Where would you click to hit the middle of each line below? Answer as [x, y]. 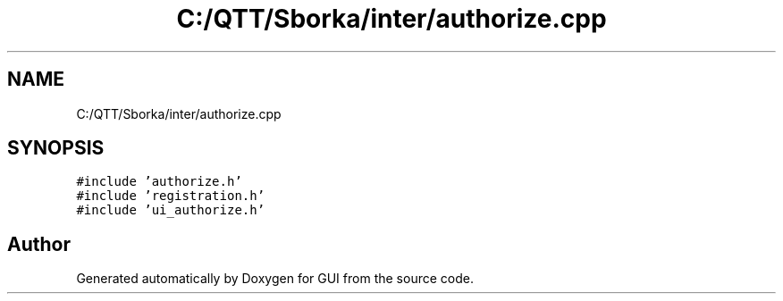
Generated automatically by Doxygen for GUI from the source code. [275, 279]
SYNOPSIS [56, 148]
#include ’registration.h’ [171, 196]
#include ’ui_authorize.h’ [171, 210]
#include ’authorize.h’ [159, 182]
